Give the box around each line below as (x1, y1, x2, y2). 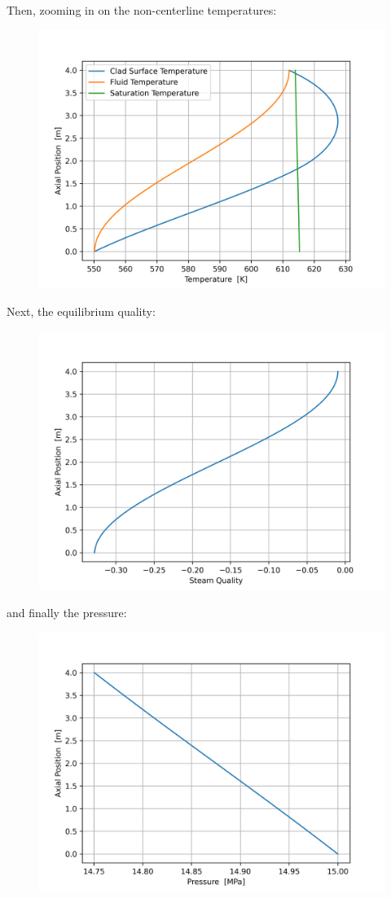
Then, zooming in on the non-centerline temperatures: (7, 2, 277, 18)
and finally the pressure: (7, 604, 127, 621)
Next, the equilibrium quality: (7, 303, 156, 320)
